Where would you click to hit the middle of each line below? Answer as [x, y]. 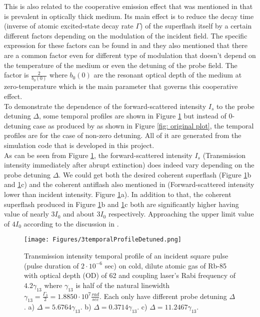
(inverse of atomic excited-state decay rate [69, 26]
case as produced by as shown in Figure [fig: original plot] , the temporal [143, 125]
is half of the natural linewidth [122, 285]
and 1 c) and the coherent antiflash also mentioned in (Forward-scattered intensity [129, 184]
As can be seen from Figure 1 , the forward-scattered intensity [98, 155]
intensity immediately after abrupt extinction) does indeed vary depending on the [129, 165]
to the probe [235, 106]
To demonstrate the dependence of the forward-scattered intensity [105, 106]
